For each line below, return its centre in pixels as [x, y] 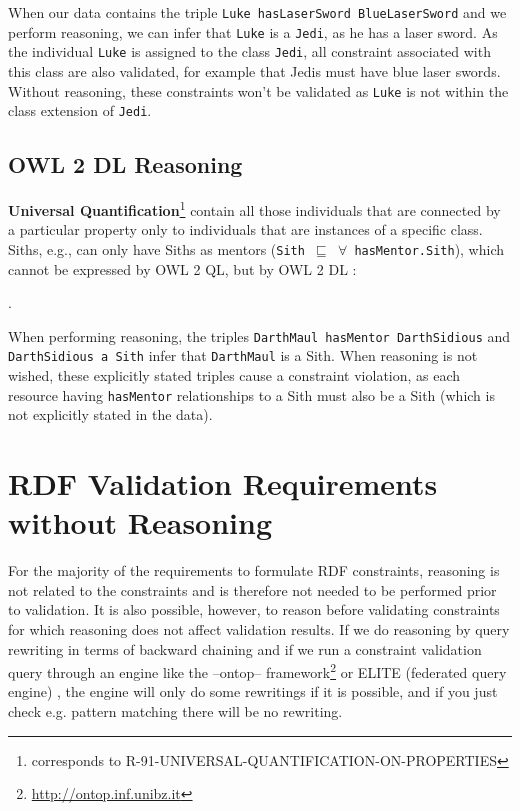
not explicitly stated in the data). [110, 414]
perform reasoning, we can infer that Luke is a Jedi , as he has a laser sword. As [253, 31]
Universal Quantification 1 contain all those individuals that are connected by [254, 208]
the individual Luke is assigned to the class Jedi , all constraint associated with [249, 51]
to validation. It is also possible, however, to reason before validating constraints [254, 609]
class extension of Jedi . [80, 110]
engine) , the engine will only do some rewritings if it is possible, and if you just [253, 691]
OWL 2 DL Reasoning [125, 164]
